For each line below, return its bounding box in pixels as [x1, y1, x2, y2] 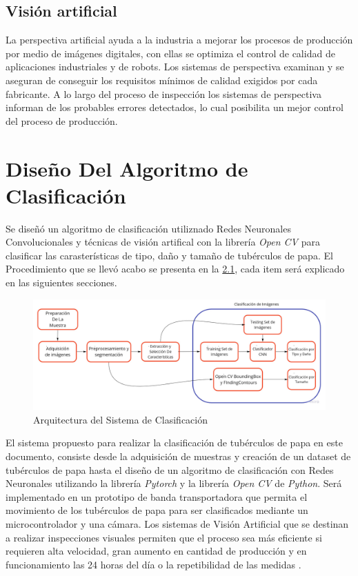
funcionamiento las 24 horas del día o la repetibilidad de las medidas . [6, 557, 301, 571]
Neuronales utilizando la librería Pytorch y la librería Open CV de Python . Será [6, 476, 342, 490]
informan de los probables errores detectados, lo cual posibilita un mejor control [6, 100, 344, 115]
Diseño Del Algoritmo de [6, 154, 248, 182]
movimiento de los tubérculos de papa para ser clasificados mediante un [6, 503, 308, 517]
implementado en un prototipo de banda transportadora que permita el [6, 489, 308, 504]
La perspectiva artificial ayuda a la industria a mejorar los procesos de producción [6, 32, 353, 47]
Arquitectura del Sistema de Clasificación [33, 412, 208, 426]
